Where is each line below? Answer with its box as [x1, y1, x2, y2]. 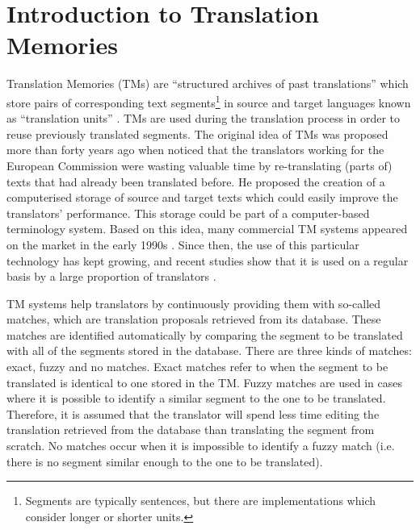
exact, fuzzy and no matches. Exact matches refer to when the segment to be [6, 358, 388, 375]
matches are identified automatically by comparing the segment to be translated [6, 326, 403, 343]
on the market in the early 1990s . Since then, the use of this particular [6, 236, 359, 252]
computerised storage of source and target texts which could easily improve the [6, 189, 398, 206]
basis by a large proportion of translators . [6, 268, 216, 285]
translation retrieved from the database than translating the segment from [6, 421, 375, 438]
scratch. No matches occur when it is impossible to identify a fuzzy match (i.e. [6, 437, 395, 454]
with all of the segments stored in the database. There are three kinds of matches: [6, 342, 412, 359]
